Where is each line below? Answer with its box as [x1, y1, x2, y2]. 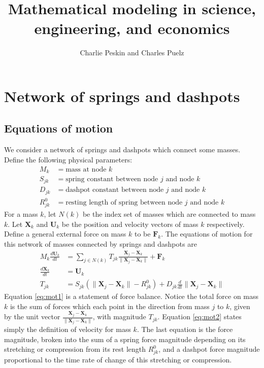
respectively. [207, 218, 245, 229]
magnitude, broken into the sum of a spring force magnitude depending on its [4, 333, 246, 344]
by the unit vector [4, 311, 60, 322]
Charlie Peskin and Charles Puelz [80, 47, 184, 58]
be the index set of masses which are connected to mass [82, 209, 256, 219]
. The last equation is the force [137, 324, 233, 334]
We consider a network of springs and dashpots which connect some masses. [4, 144, 241, 155]
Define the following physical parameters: [4, 154, 133, 164]
